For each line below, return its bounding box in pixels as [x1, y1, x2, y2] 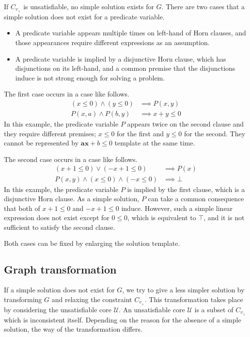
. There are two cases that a [161, 1, 245, 11]
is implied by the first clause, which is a [127, 184, 245, 194]
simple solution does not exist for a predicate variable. [4, 11, 165, 21]
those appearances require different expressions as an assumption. [15, 37, 210, 48]
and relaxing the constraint [51, 294, 132, 304]
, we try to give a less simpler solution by [122, 285, 245, 295]
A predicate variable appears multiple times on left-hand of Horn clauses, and [15, 28, 246, 38]
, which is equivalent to [127, 212, 196, 223]
